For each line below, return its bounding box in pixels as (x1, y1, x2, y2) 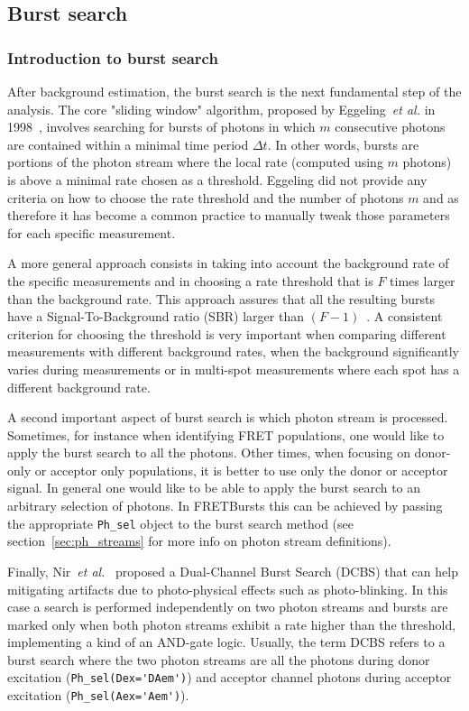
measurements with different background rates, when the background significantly (7, 342, 460, 361)
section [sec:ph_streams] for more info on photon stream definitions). (7, 531, 391, 550)
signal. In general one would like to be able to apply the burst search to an (7, 478, 421, 497)
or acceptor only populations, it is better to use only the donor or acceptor (34, 460, 448, 479)
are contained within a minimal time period (7, 134, 249, 153)
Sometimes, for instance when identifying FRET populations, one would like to (7, 425, 445, 444)
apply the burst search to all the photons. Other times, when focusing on (7, 443, 410, 462)
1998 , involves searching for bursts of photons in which (7, 117, 316, 136)
